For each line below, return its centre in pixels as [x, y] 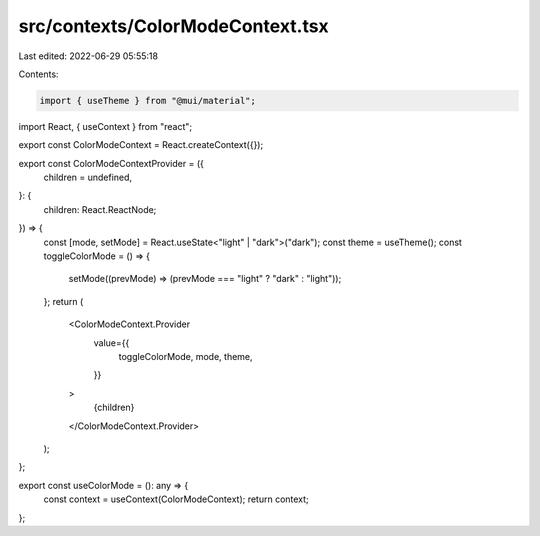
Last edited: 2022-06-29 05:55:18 [88, 56]
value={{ [111, 342]
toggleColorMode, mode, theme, [186, 356]
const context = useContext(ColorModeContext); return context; [176, 499]
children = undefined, [88, 177]
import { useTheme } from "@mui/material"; [148, 100]
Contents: [38, 74]
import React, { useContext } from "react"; [105, 126]
